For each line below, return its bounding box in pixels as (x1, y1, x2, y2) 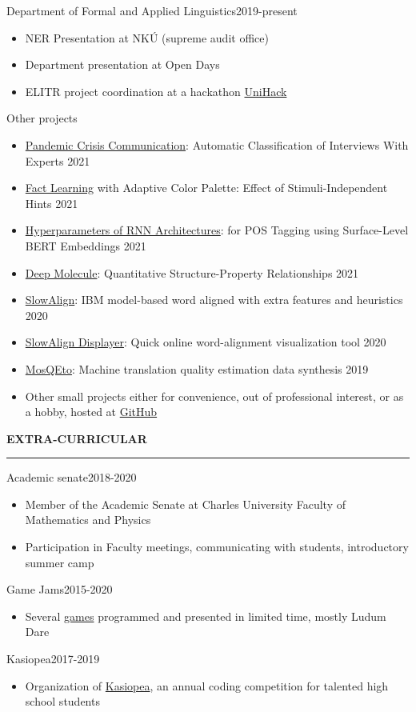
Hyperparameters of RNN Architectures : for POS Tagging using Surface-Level (25, 222, 409, 238)
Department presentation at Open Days (25, 56, 220, 73)
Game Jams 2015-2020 (6, 581, 113, 598)
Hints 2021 (25, 194, 78, 211)
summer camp (25, 554, 94, 570)
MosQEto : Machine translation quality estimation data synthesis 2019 (25, 360, 369, 377)
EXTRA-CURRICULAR (6, 430, 147, 446)
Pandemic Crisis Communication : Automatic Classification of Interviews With (25, 136, 409, 153)
